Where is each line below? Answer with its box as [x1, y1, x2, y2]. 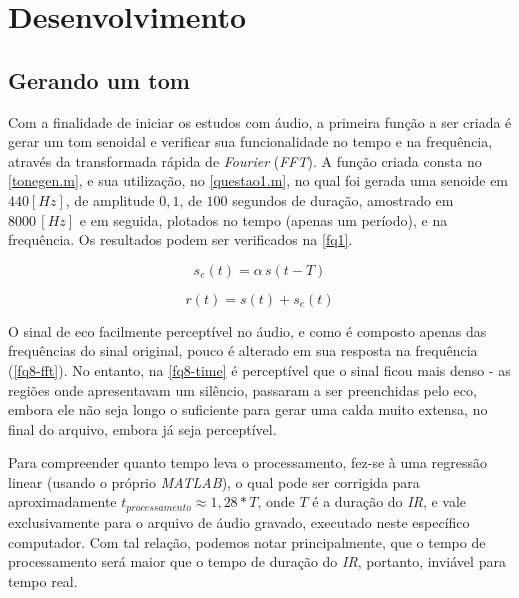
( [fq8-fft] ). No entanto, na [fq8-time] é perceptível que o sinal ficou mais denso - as [8, 359, 511, 380]
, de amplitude [65, 189, 155, 210]
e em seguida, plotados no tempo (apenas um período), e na [79, 209, 448, 230]
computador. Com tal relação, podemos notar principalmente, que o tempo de [8, 531, 486, 552]
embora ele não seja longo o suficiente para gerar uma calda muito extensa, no [8, 399, 488, 420]
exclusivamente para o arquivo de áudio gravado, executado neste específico [8, 511, 470, 532]
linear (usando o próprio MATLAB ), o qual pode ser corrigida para [8, 471, 420, 492]
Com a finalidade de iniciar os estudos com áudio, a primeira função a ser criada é [8, 111, 512, 132]
